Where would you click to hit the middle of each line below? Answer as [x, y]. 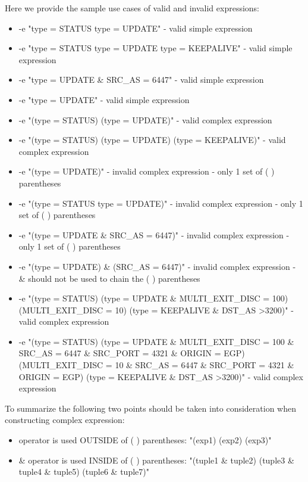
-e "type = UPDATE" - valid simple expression [104, 99]
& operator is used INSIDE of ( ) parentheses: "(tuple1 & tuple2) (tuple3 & [156, 460]
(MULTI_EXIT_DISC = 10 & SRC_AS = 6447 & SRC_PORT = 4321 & [156, 365]
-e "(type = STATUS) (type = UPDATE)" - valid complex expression [145, 119]
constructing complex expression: [65, 420]
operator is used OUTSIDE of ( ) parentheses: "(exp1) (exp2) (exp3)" [145, 440]
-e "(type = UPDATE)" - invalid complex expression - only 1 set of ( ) [147, 171]
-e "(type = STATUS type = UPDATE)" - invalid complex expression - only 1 [161, 203]
